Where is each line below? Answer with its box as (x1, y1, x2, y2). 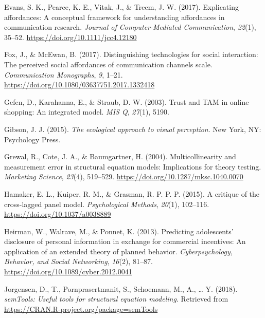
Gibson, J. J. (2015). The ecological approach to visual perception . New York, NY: (4, 123, 261, 134)
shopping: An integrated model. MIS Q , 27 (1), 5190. (4, 106, 169, 117)
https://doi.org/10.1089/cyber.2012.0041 (4, 266, 132, 277)
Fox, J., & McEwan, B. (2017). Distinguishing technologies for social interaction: (4, 49, 258, 60)
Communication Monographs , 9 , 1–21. (4, 69, 123, 80)
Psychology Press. (4, 134, 61, 144)
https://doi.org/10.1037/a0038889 (4, 209, 111, 219)
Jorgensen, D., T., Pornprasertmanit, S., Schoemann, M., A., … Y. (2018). (4, 283, 238, 294)
